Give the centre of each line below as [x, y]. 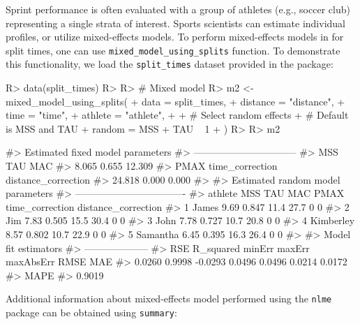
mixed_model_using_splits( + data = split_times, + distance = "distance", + [175, 101]
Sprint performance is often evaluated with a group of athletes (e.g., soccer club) [178, 9]
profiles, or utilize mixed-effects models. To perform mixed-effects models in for [175, 37]
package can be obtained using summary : [91, 312]
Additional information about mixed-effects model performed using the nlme [169, 299]
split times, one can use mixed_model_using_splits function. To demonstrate [173, 50]
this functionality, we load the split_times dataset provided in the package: [170, 64]
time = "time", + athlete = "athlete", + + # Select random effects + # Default [177, 115]
